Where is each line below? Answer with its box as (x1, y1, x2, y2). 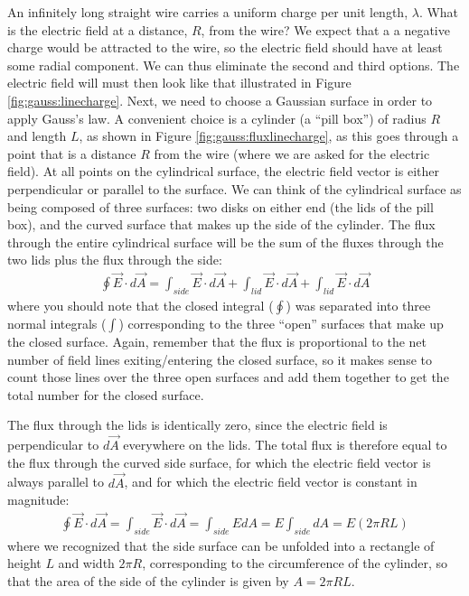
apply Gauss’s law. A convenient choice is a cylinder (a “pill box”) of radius (7, 108, 427, 127)
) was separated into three (286, 295, 431, 314)
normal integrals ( (7, 313, 107, 332)
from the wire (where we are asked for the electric (154, 144, 430, 163)
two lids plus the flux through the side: (7, 250, 222, 269)
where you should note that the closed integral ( (7, 295, 274, 314)
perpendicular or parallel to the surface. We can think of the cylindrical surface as (7, 179, 462, 198)
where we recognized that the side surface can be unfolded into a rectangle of (7, 535, 435, 554)
